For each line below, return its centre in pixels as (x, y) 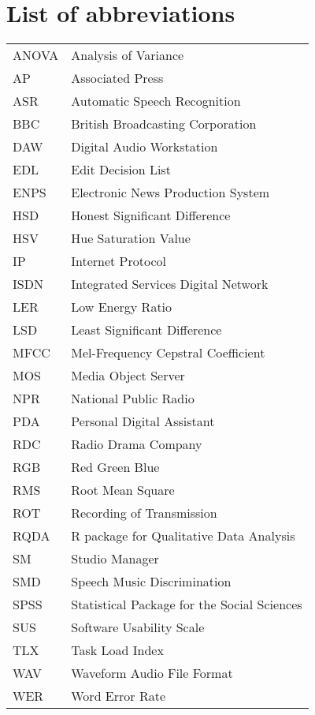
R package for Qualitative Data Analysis (183, 536)
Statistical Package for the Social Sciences (187, 605)
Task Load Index (117, 650)
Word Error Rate (118, 696)
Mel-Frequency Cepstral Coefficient (168, 353)
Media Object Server (128, 376)
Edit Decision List (121, 170)
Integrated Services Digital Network (170, 284)
